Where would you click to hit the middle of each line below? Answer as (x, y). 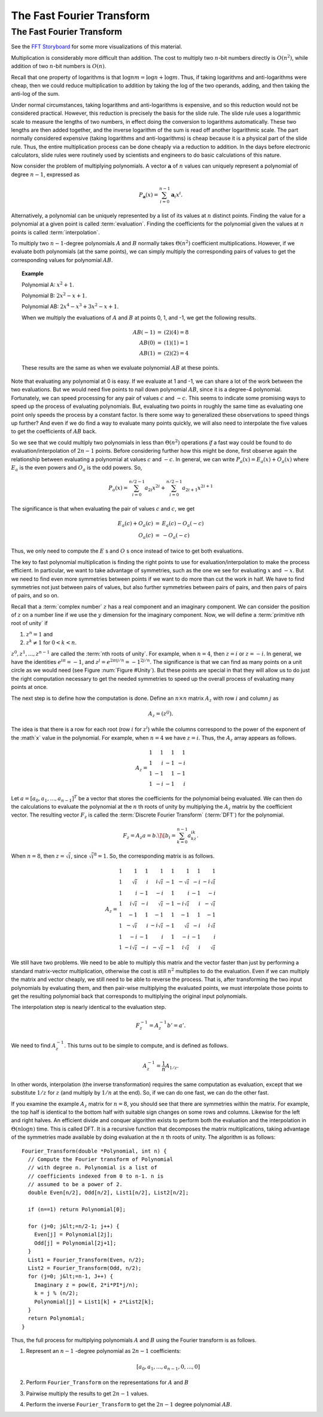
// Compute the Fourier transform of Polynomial (100, 1159)
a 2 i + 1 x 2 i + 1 (198, 488)
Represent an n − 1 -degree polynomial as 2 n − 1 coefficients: (103, 1351)
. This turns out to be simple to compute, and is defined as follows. (146, 1045)
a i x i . (177, 195)
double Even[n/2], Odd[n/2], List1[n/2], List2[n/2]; (108, 1193)
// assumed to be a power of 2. (75, 1185)
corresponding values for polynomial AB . (62, 260)
